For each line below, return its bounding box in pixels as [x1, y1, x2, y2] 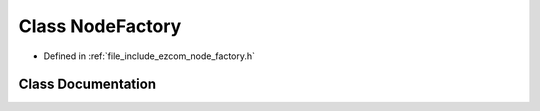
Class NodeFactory [18, 15, 182, 37]
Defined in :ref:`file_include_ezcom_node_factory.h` [43, 50, 255, 62]
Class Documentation [18, 76, 157, 93]
